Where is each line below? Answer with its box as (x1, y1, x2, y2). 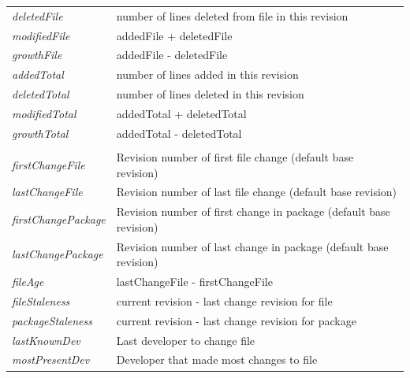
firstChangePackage (12, 210, 106, 227)
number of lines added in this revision (116, 66, 299, 83)
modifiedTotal (12, 105, 76, 121)
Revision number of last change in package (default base (116, 238, 389, 254)
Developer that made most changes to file (116, 351, 318, 368)
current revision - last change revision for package (116, 312, 356, 328)
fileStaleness (12, 292, 70, 309)
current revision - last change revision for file (116, 292, 333, 309)
